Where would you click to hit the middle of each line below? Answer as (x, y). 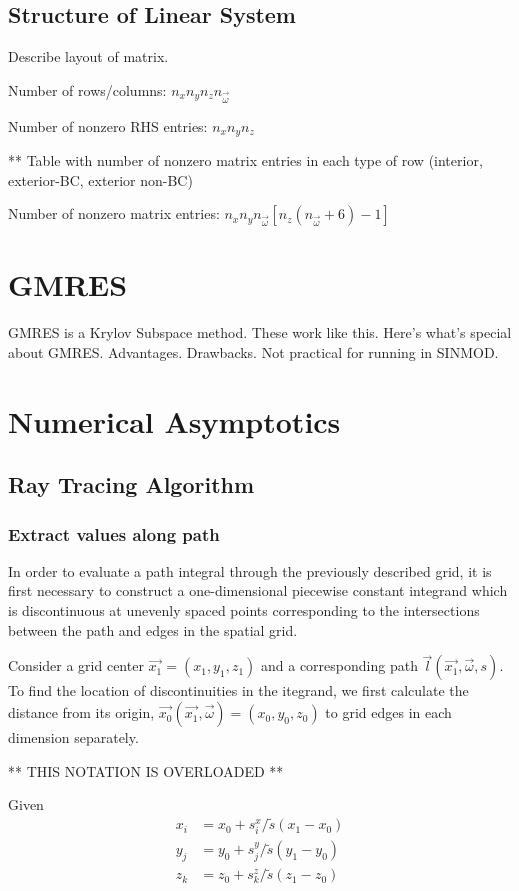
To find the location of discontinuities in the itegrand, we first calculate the (238, 690)
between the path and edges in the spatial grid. (153, 629)
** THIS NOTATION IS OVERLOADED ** (146, 770)
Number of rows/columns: (87, 89)
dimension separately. (73, 737)
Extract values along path (114, 533)
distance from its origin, (81, 712)
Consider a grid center (76, 665)
